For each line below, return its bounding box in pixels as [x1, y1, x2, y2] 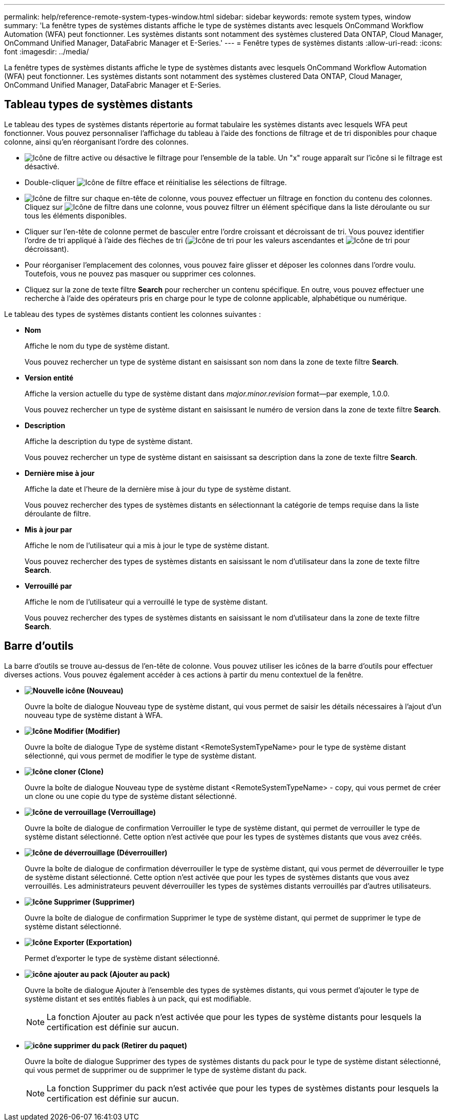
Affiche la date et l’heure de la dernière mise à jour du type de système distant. [25, 484, 291, 493]
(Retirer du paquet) [121, 1041, 188, 1050]
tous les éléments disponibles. [25, 211, 127, 220]
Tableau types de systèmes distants [4, 98, 193, 111]
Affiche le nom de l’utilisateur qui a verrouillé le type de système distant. [25, 597, 268, 606]
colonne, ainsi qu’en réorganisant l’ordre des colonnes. [4, 137, 189, 146]
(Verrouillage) [108, 807, 156, 816]
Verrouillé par [25, 581, 72, 590]
